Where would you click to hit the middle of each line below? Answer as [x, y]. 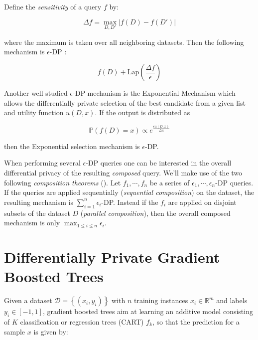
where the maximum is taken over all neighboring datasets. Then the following [124, 42]
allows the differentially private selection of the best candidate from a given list [125, 102]
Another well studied [36, 93]
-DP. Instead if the [130, 202]
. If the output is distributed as [142, 112]
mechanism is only [32, 223]
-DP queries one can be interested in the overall [159, 163]
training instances [161, 300]
